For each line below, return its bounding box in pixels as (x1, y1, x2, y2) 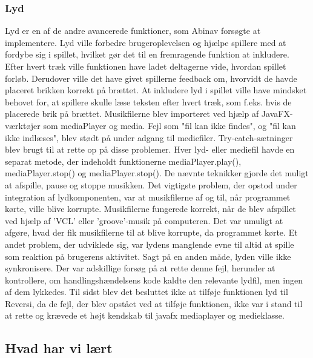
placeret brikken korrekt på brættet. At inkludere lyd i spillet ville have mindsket (5, 84, 307, 96)
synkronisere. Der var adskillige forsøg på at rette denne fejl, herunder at (5, 262, 275, 274)
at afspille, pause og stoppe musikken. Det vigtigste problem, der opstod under (5, 178, 297, 191)
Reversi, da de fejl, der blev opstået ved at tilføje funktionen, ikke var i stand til (5, 297, 303, 310)
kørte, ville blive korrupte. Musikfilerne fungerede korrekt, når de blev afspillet (5, 202, 296, 215)
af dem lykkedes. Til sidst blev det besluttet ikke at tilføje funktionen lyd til (5, 285, 288, 298)
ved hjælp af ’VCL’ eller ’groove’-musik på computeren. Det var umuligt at (5, 214, 283, 227)
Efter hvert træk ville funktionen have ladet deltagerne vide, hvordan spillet (5, 60, 286, 72)
